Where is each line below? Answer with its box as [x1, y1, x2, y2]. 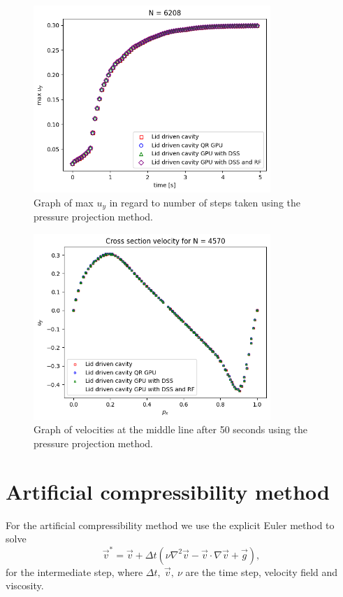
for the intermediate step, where [6, 564, 143, 579]
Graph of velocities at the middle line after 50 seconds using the [34, 422, 308, 437]
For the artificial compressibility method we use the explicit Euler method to [6, 517, 335, 532]
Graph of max [34, 195, 94, 209]
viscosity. [6, 578, 44, 593]
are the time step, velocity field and [185, 564, 338, 579]
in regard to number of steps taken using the [109, 195, 300, 209]
